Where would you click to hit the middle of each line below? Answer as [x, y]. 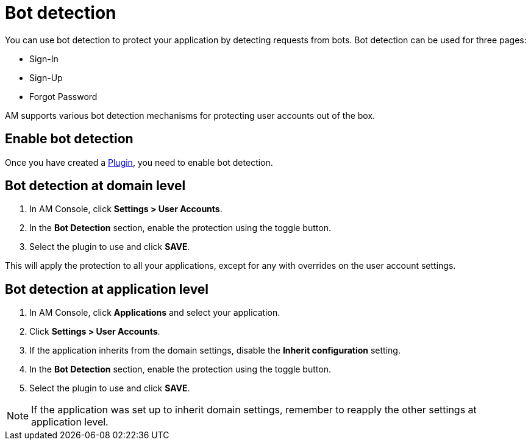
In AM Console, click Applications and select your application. [155, 313]
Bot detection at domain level [95, 186]
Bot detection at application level [107, 289]
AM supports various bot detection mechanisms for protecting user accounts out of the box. [190, 115]
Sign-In [44, 59]
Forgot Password [63, 96]
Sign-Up [46, 77]
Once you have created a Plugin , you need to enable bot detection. [139, 162]
